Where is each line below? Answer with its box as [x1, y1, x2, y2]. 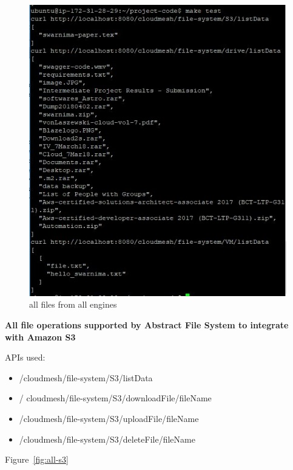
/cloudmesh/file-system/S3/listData [19, 371, 153, 384]
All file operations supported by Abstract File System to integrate [5, 319, 289, 331]
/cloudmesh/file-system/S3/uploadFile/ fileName [19, 412, 199, 424]
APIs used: [5, 351, 45, 364]
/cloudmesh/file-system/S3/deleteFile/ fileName [19, 432, 195, 445]
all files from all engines [29, 298, 117, 311]
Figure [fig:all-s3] [5, 453, 69, 466]
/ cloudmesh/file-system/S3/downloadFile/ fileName [19, 392, 212, 404]
